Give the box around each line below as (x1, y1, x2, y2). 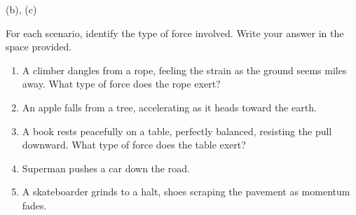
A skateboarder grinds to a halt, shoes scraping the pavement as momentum (22, 184, 350, 199)
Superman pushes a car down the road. (22, 160, 190, 175)
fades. (22, 197, 47, 212)
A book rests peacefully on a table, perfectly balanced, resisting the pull (22, 123, 332, 138)
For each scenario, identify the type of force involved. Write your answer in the (6, 25, 344, 40)
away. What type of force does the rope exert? (22, 76, 221, 91)
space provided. (6, 39, 72, 54)
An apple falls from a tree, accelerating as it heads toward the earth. (22, 99, 317, 114)
